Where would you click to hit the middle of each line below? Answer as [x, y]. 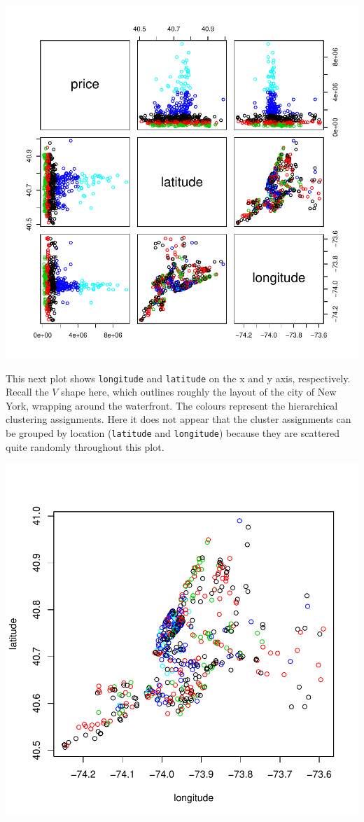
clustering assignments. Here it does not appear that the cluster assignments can [178, 419]
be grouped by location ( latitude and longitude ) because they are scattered [173, 433]
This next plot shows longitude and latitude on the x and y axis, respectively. [178, 378]
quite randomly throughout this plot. [85, 446]
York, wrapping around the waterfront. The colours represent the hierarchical [172, 405]
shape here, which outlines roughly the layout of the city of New [199, 392]
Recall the [27, 392]
